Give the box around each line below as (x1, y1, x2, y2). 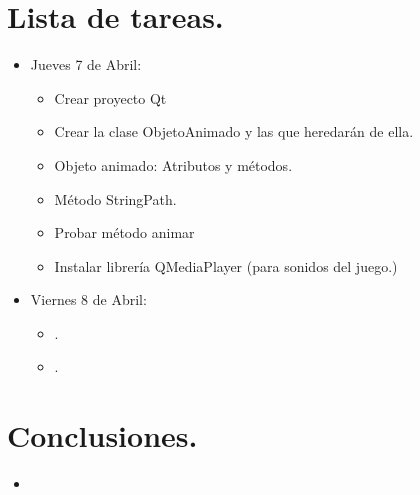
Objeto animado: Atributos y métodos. (54, 154, 293, 175)
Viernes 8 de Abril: (30, 289, 147, 310)
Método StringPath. (54, 188, 177, 209)
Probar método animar (54, 222, 195, 243)
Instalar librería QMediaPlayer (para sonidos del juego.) (54, 255, 398, 276)
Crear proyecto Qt (54, 87, 167, 108)
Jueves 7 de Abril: (30, 54, 142, 75)
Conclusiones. (7, 415, 198, 456)
